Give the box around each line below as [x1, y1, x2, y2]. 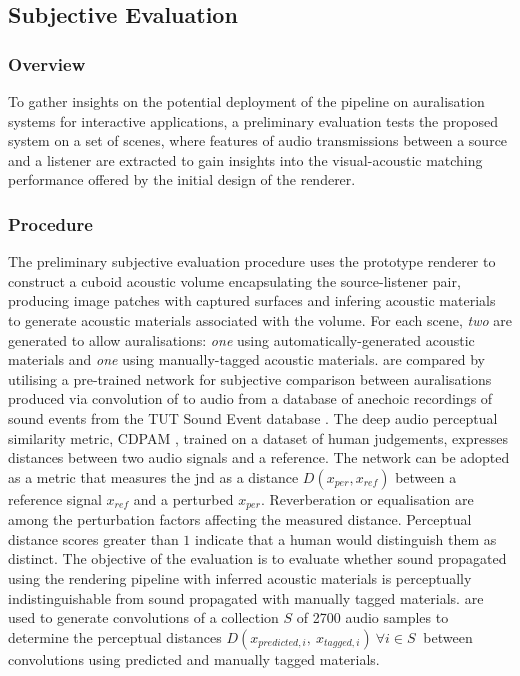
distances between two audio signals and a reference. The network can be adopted [8, 447, 510, 468]
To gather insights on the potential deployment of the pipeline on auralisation [8, 91, 485, 111]
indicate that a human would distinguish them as [194, 528, 497, 549]
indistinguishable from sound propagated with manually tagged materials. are [8, 587, 484, 608]
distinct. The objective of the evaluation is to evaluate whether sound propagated [8, 548, 507, 569]
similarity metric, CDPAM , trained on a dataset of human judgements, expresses [8, 427, 508, 448]
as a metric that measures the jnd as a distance [8, 466, 299, 487]
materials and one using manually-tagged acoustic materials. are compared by [8, 349, 485, 370]
